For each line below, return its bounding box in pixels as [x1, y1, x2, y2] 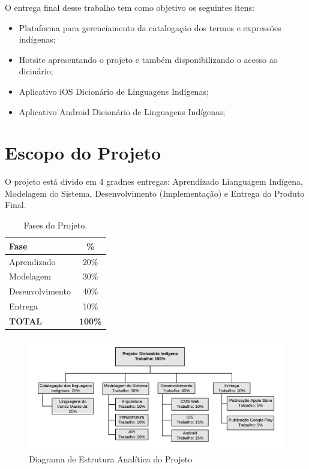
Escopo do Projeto [5, 140, 161, 165]
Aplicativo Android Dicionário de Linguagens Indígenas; [19, 105, 226, 118]
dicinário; [19, 65, 53, 77]
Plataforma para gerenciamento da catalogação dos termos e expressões [19, 21, 281, 34]
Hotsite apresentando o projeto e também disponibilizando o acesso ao [19, 53, 278, 65]
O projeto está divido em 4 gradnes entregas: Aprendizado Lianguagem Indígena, [5, 175, 303, 188]
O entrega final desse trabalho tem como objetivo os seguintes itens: [5, 1, 254, 13]
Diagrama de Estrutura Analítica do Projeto [29, 453, 193, 465]
